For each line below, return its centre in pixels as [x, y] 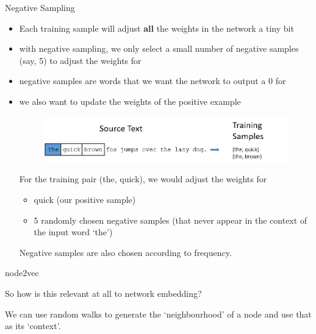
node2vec [22, 273]
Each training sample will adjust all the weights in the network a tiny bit [156, 28]
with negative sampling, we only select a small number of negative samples [159, 48]
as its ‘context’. [33, 326]
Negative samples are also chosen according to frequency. [125, 252]
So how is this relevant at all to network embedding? [103, 293]
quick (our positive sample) [85, 199]
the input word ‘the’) [73, 232]
